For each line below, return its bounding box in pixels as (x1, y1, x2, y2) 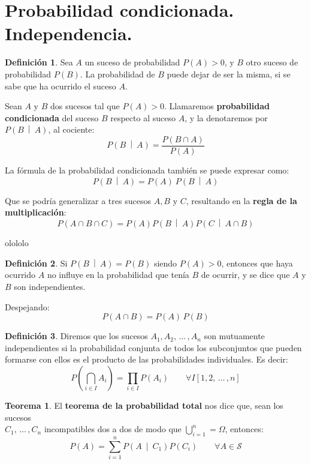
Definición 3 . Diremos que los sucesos (5, 330, 148, 342)
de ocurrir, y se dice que (201, 268, 290, 281)
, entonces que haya (221, 256, 293, 269)
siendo (153, 256, 177, 269)
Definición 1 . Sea (5, 56, 73, 68)
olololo (5, 237, 29, 249)
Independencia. (5, 21, 132, 46)
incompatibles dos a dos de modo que (44, 423, 182, 435)
